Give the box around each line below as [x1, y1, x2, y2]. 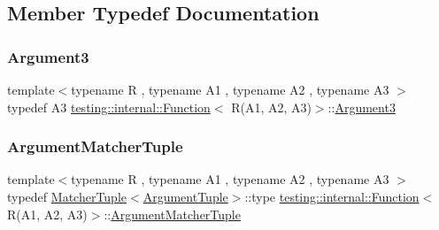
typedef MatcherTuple [7, 188, 127, 205]
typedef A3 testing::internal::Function [7, 97, 211, 116]
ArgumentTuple [142, 188, 228, 205]
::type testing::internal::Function [244, 188, 420, 205]
